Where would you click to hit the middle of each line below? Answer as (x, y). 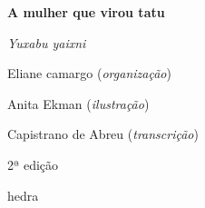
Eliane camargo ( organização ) (89, 73)
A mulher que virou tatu (86, 12)
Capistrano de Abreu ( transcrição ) (103, 134)
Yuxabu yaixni (47, 42)
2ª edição (33, 164)
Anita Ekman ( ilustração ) (78, 103)
